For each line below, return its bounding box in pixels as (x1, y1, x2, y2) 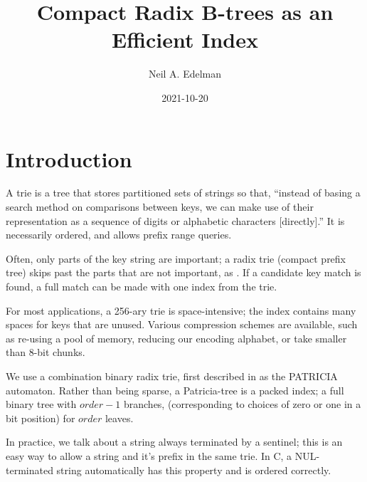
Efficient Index (112, 25, 258, 54)
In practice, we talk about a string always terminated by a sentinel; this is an (6, 434, 343, 449)
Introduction (6, 144, 132, 173)
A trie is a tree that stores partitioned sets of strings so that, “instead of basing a (6, 185, 361, 200)
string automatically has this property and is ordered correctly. (56, 462, 331, 477)
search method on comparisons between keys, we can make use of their (6, 199, 314, 214)
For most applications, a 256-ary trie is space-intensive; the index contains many (6, 303, 356, 318)
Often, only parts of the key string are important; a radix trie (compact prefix (6, 251, 346, 266)
